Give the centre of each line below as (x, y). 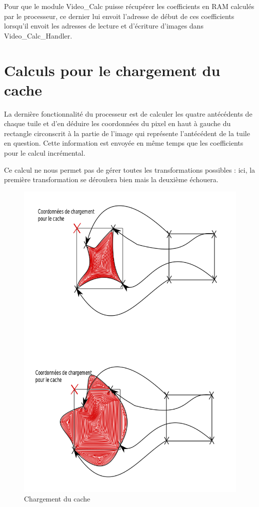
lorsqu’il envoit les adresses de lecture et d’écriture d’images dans (104, 26)
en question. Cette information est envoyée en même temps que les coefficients (124, 143)
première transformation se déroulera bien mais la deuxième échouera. (111, 179)
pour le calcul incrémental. (45, 153)
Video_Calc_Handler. (38, 35)
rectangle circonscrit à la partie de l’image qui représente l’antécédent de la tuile (127, 133)
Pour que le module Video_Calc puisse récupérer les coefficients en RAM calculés (129, 6)
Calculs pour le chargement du (112, 70)
